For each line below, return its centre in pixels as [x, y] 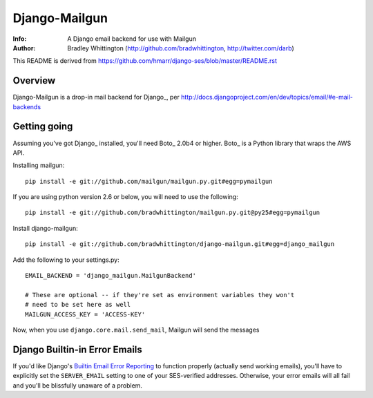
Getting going [43, 127]
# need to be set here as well [78, 305]
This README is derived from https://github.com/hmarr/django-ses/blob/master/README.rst [145, 61]
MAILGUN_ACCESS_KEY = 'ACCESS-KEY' [85, 314]
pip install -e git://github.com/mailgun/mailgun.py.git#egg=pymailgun [149, 181]
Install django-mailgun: [46, 228]
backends [27, 106]
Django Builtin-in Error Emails [78, 349]
